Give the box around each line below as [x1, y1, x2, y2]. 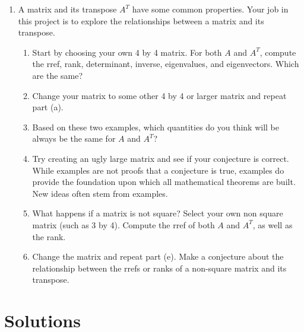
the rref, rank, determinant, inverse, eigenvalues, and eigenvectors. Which [32, 58, 299, 70]
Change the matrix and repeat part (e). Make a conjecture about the [32, 250, 284, 263]
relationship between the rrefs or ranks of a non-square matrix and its [32, 261, 287, 274]
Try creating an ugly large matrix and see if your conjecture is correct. [32, 152, 289, 164]
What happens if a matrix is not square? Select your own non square [32, 207, 283, 219]
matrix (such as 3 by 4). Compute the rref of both [32, 218, 215, 231]
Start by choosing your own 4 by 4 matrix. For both [32, 46, 222, 58]
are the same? [32, 69, 83, 81]
